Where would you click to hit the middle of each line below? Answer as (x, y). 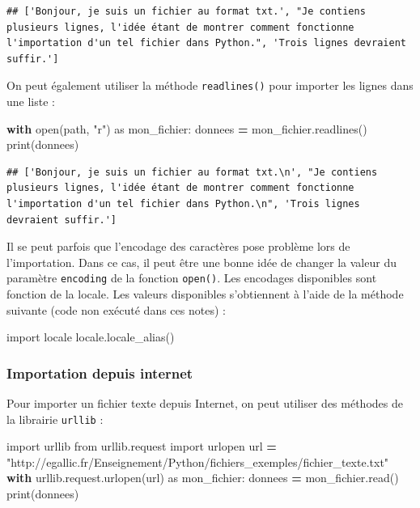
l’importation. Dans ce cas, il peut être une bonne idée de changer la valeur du (202, 262)
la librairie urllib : (55, 419)
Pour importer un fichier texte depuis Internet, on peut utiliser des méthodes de (205, 403)
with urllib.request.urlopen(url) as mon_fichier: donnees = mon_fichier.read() (203, 478)
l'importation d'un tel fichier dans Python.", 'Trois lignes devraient (206, 43)
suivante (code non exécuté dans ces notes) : (116, 309)
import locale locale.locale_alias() (91, 337)
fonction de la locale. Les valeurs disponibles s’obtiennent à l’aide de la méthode (205, 294)
